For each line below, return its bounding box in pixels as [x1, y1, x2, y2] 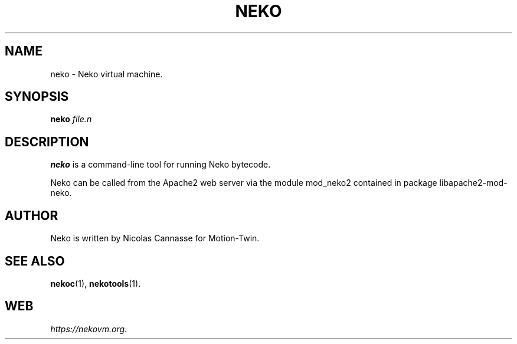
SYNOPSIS [5, 89, 69, 104]
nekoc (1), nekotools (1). [50, 278, 141, 289]
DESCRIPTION [5, 134, 89, 149]
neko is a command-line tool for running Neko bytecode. [50, 159, 271, 170]
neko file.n [50, 114, 92, 125]
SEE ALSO [5, 253, 65, 268]
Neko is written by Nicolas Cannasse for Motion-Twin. [50, 233, 260, 244]
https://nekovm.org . [50, 323, 127, 334]
